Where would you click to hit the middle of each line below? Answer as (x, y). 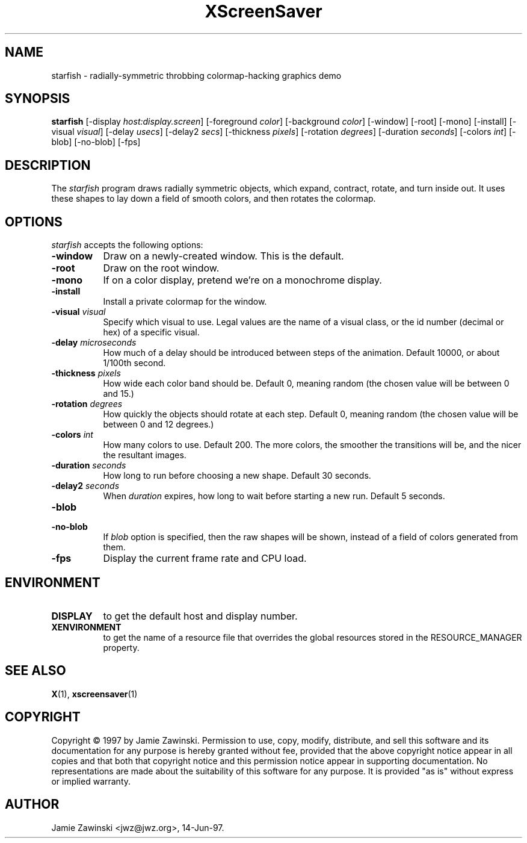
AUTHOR (32, 804)
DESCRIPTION (48, 165)
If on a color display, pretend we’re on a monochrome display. (242, 280)
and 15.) (119, 394)
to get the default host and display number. (200, 616)
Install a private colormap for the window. (185, 302)
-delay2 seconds (85, 486)
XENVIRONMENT (86, 627)
